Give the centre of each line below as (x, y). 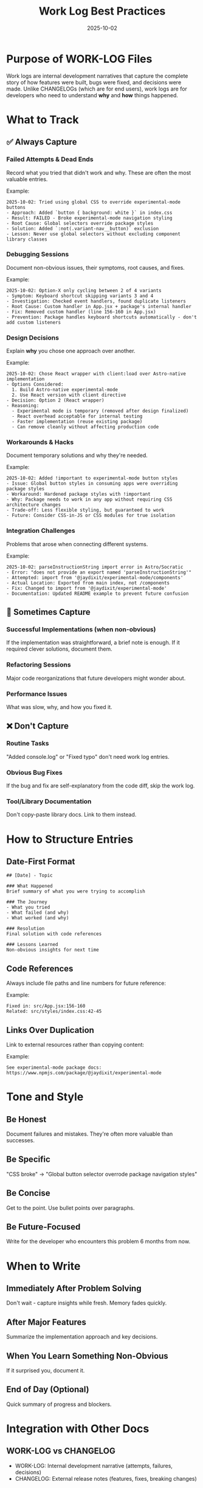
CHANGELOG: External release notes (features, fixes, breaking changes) (106, 1478)
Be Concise (28, 1193)
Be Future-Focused (43, 1226)
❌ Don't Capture (37, 726)
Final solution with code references (54, 934)
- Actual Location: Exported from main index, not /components (88, 583)
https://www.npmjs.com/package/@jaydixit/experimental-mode (84, 1073)
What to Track (43, 119)
